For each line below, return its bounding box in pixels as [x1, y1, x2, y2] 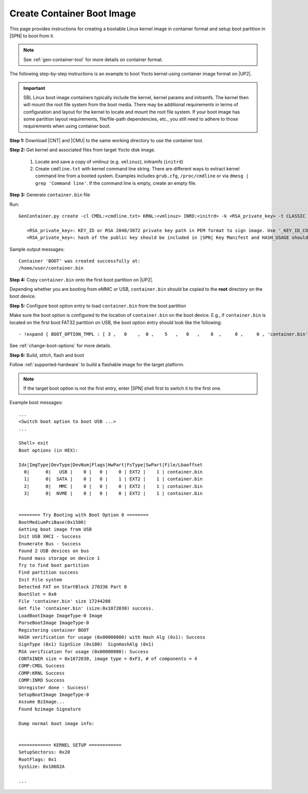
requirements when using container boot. [23, 123, 111, 129]
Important [23, 85, 46, 91]
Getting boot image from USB [18, 526, 92, 533]
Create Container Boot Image [9, 8, 136, 19]
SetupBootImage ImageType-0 [18, 692, 89, 698]
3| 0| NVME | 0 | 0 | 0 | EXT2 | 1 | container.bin [24, 490, 203, 497]
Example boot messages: [9, 400, 63, 406]
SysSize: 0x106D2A [18, 763, 65, 769]
